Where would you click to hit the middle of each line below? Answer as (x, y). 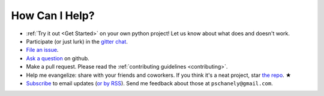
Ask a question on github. (58, 58)
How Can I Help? (53, 16)
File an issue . (42, 50)
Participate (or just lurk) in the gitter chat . (77, 41)
